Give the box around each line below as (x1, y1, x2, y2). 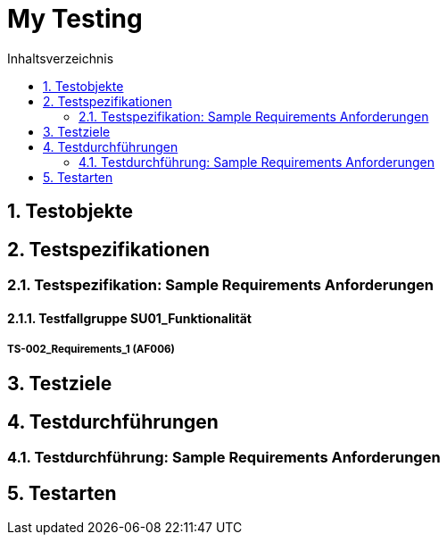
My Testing (7, 4, 143, 34)
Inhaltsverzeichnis (7, 50, 114, 66)
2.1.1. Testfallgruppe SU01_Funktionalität (7, 310, 252, 326)
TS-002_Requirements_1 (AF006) (7, 343, 175, 356)
